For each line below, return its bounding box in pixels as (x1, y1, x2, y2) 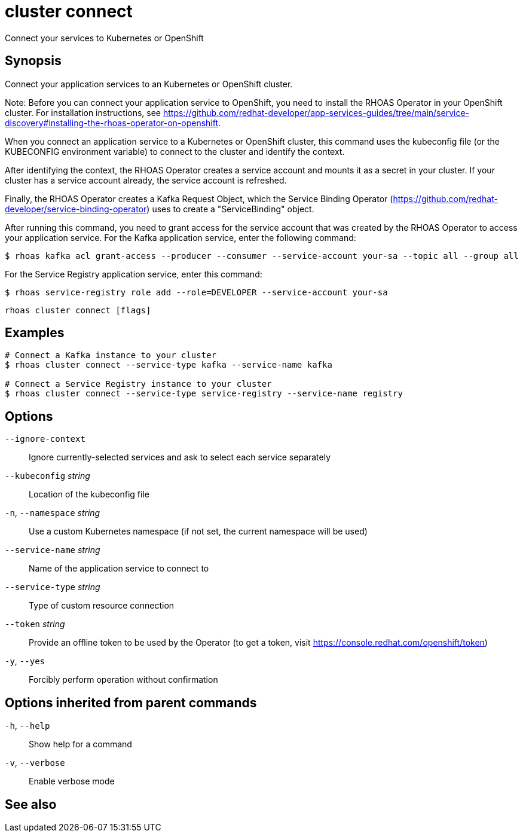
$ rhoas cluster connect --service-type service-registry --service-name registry (5, 389, 403, 399)
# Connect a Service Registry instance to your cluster (5, 379, 272, 389)
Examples (5, 325, 65, 341)
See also (5, 796, 57, 812)
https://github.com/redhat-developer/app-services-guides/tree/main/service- (163, 107, 470, 118)
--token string (5, 619, 65, 630)
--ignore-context (5, 434, 85, 444)
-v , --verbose (5, 757, 65, 768)
